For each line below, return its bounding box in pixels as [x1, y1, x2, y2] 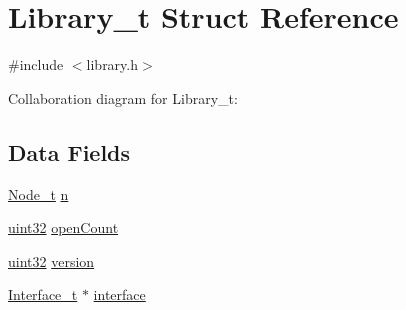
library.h [86, 54, 139, 75]
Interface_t [8, 284, 78, 305]
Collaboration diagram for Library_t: [8, 87, 238, 108]
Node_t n [8, 183, 69, 204]
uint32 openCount [8, 217, 119, 238]
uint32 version [8, 250, 95, 271]
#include [8, 54, 64, 75]
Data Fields [8, 136, 131, 167]
